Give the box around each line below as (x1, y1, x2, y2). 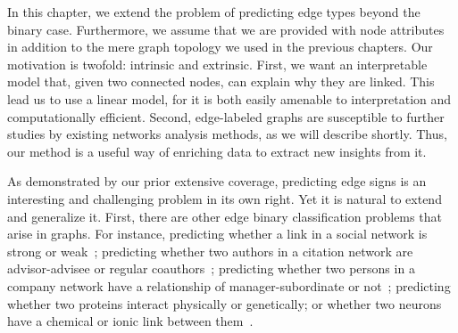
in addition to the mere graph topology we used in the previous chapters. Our (7, 37, 433, 56)
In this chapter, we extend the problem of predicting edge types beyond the (7, 3, 421, 20)
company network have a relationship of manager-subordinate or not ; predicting (7, 276, 451, 295)
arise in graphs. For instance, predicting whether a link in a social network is (7, 224, 428, 243)
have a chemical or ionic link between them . (7, 312, 254, 330)
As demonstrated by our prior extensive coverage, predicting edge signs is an (7, 172, 427, 191)
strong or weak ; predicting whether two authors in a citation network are (7, 241, 413, 260)
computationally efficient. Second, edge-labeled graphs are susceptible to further (7, 107, 445, 126)
